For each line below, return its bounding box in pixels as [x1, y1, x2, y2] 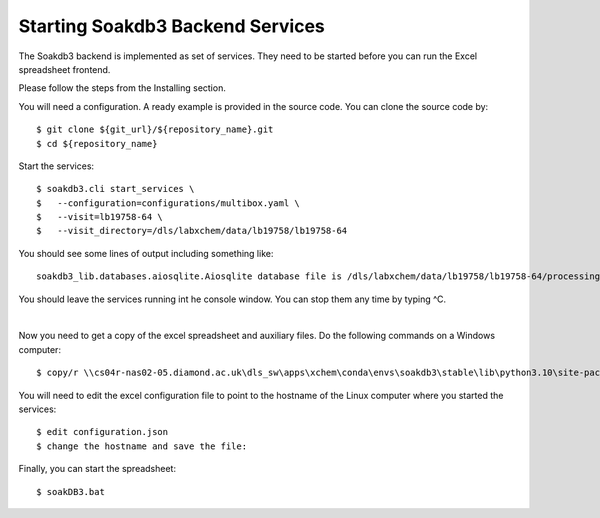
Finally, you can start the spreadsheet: [18, 463, 177, 475]
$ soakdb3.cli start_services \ [36, 183, 195, 195]
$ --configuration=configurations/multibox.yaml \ [36, 197, 300, 209]
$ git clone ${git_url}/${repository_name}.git [36, 124, 274, 135]
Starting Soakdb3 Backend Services [18, 15, 325, 37]
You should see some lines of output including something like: [18, 247, 274, 259]
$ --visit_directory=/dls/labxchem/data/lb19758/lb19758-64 [36, 225, 348, 237]
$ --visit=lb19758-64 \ [36, 211, 164, 223]
